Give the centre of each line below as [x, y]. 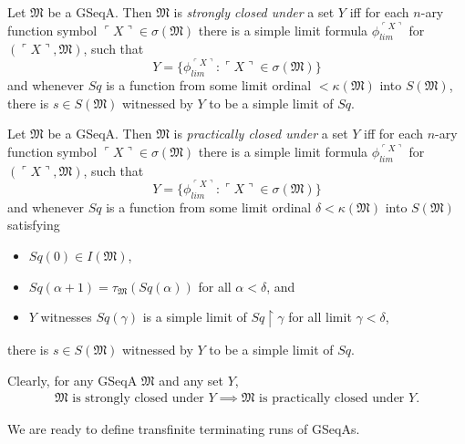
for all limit [320, 317]
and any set [191, 380]
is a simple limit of [195, 317]
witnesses [66, 317]
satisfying [34, 225]
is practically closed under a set [261, 134]
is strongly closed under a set [254, 12]
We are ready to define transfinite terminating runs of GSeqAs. [184, 429]
